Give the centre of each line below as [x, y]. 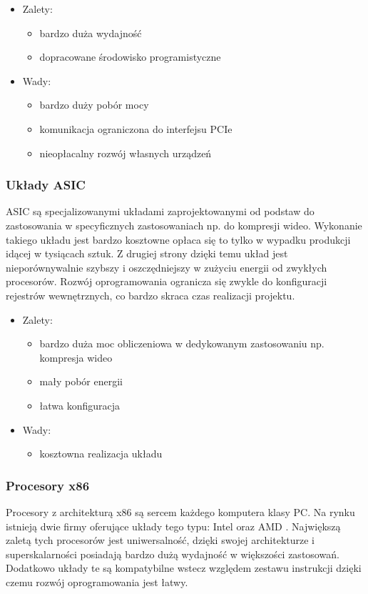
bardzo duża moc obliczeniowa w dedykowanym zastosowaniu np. [182, 343]
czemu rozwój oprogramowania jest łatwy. [97, 581]
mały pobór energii [81, 381]
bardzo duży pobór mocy [94, 105]
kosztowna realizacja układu [101, 454]
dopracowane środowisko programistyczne [130, 57]
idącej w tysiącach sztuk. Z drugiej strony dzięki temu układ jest [147, 253]
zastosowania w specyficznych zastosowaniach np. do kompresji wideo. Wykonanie [184, 225]
